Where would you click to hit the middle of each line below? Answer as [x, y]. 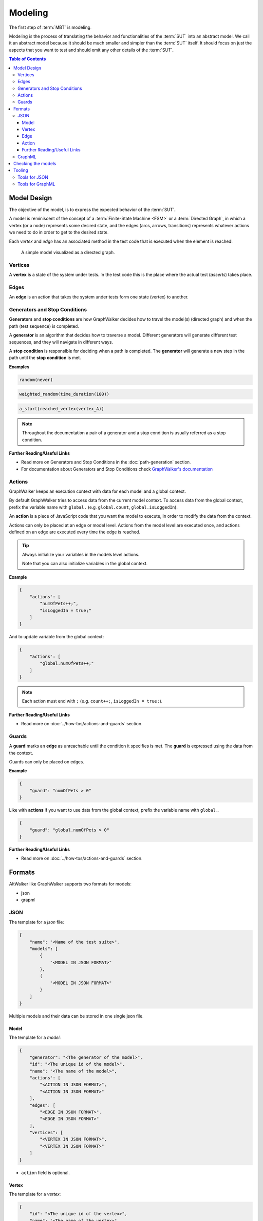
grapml [28, 900]
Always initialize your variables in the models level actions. [81, 554]
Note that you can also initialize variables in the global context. [85, 564]
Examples [19, 367]
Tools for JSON [33, 177]
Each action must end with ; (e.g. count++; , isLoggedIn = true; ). [92, 701]
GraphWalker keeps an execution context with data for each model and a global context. [97, 491]
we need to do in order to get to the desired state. [59, 232]
